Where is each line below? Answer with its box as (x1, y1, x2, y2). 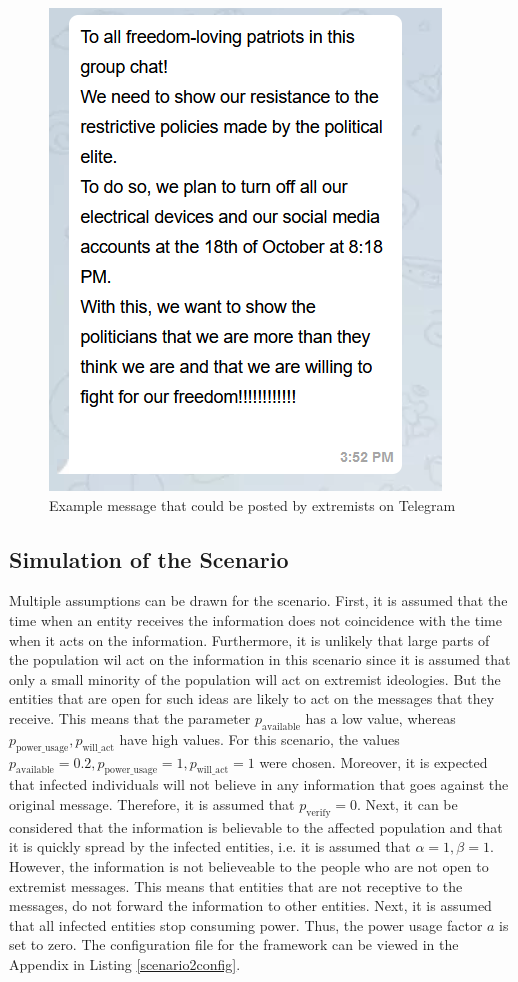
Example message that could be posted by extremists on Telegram (49, 494, 456, 515)
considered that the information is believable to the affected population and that (9, 816, 503, 837)
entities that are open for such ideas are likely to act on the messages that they (9, 688, 495, 709)
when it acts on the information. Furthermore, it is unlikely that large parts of (9, 629, 490, 650)
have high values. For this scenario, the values (119, 728, 400, 749)
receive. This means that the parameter (9, 707, 251, 728)
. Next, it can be (357, 793, 458, 814)
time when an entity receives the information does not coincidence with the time (9, 609, 502, 630)
